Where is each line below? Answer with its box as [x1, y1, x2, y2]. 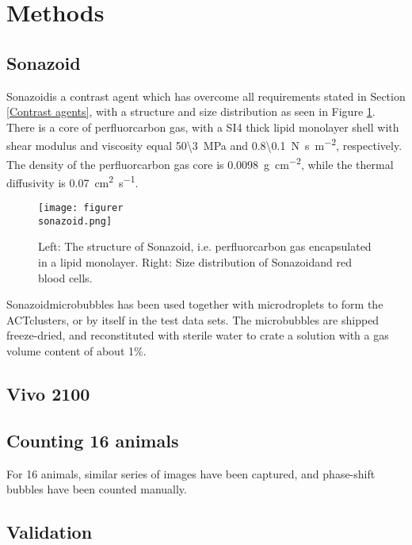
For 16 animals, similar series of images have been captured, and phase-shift [6, 465, 376, 482]
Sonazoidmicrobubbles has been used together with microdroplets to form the [6, 296, 383, 313]
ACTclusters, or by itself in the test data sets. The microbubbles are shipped [6, 311, 380, 328]
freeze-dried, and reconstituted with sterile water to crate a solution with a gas [6, 327, 389, 344]
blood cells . [38, 269, 93, 286]
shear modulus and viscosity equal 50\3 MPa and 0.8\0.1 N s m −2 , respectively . [6, 135, 402, 154]
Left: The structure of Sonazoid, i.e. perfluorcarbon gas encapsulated [38, 238, 372, 255]
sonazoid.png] [38, 215, 113, 227]
